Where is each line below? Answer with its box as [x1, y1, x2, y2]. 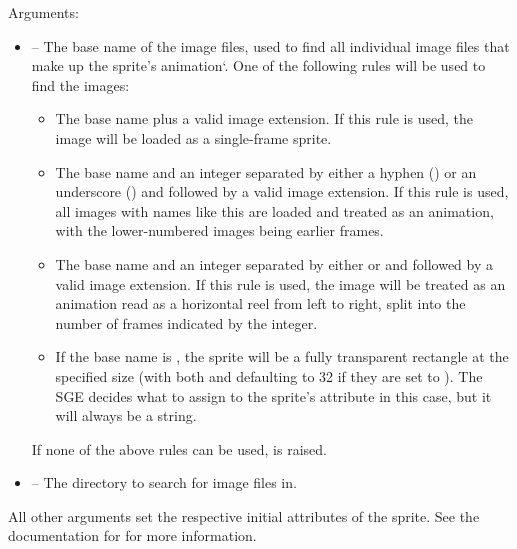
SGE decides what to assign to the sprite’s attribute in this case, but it [55, 385, 492, 406]
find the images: [31, 74, 130, 95]
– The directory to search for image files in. [31, 472, 297, 493]
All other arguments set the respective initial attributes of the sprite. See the [8, 505, 480, 526]
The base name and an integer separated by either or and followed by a [55, 253, 493, 274]
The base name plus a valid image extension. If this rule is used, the [55, 108, 473, 129]
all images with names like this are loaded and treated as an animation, [55, 200, 494, 221]
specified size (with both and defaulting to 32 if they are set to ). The [55, 365, 483, 386]
